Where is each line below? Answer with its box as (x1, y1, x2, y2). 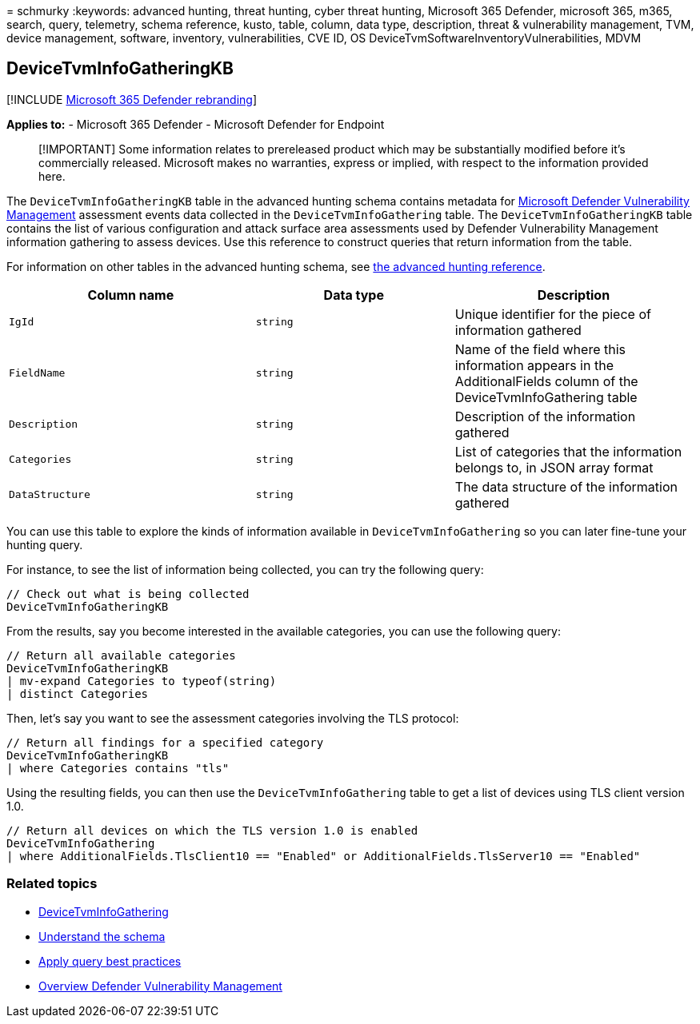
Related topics (6, 875, 98, 892)
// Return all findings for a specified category (6, 735, 324, 749)
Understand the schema (38, 929, 166, 943)
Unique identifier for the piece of (454, 305, 651, 322)
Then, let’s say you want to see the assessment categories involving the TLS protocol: (6, 711, 459, 725)
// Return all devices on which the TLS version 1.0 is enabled (6, 823, 418, 837)
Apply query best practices (38, 954, 182, 968)
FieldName (9, 367, 66, 380)
